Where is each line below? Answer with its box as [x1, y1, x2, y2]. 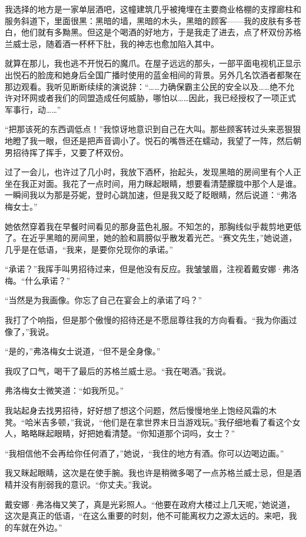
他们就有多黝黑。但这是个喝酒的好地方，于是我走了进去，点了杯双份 [21, 26, 285, 38]
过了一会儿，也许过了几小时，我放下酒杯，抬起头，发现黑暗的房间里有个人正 [5, 166, 301, 178]
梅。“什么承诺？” [5, 274, 71, 286]
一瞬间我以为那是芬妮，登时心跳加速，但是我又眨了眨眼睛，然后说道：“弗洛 [5, 189, 297, 201]
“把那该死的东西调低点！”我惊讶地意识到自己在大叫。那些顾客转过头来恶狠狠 [5, 123, 301, 135]
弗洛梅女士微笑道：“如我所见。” [5, 384, 124, 397]
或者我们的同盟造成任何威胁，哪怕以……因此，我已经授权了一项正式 [37, 92, 296, 104]
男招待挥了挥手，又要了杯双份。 [5, 146, 128, 158]
